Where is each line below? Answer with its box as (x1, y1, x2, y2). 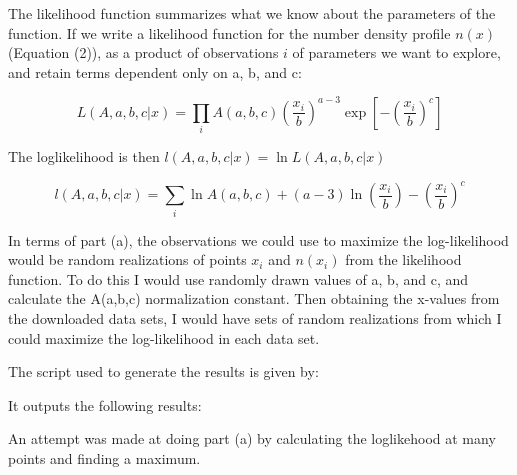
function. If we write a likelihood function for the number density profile (8, 22, 451, 43)
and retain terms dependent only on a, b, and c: (8, 61, 302, 82)
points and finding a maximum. (8, 447, 201, 468)
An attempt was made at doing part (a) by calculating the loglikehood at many (8, 428, 496, 449)
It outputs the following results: (8, 394, 202, 415)
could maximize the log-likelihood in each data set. (8, 327, 320, 348)
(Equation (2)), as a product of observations (8, 42, 279, 63)
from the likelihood (345, 249, 462, 270)
